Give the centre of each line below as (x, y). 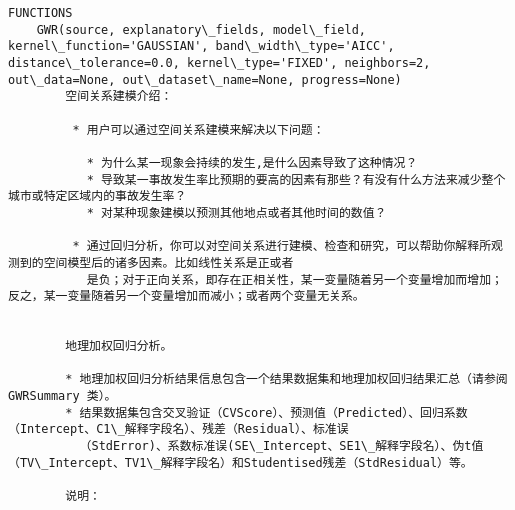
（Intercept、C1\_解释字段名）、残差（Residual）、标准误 (178, 429)
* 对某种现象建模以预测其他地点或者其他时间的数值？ (236, 212)
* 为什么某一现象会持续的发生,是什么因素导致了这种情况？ (252, 162)
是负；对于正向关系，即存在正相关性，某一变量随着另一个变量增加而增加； (294, 279)
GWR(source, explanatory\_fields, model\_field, (201, 29)
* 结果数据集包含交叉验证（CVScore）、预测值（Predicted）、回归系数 (266, 412)
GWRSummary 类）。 (62, 396)
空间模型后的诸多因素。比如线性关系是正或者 (168, 262)
